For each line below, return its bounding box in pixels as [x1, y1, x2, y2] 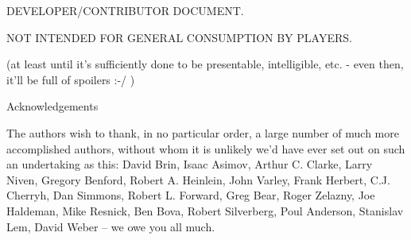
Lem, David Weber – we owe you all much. [6, 218, 215, 234]
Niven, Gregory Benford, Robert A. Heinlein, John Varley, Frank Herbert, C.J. [6, 171, 390, 188]
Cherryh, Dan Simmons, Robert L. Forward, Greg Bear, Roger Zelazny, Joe [6, 187, 375, 203]
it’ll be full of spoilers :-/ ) [6, 71, 135, 87]
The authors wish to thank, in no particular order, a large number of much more [6, 124, 399, 141]
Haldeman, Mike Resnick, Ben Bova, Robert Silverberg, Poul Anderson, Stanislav [6, 202, 404, 219]
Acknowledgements [6, 98, 99, 114]
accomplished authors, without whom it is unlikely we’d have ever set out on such [6, 140, 405, 157]
